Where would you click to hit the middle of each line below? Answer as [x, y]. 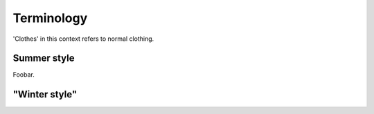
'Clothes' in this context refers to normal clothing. [83, 39]
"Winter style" [45, 94]
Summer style [44, 58]
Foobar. [24, 75]
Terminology [50, 18]
